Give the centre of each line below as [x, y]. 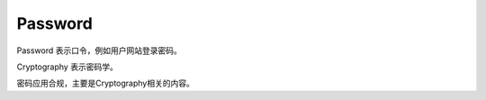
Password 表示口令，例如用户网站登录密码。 [99, 50]
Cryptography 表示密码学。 [67, 67]
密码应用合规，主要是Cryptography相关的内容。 [106, 83]
